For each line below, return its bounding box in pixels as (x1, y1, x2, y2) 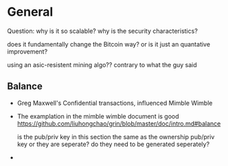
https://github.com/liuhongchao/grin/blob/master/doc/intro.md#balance (16, 119, 221, 128)
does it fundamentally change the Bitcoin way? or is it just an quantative (7, 40, 211, 48)
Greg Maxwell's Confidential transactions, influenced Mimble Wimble (16, 99, 213, 107)
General (7, 4, 54, 20)
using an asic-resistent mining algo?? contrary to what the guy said (7, 60, 197, 69)
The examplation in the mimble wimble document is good (16, 112, 180, 120)
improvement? (7, 47, 48, 56)
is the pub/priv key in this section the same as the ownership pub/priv (16, 132, 215, 141)
